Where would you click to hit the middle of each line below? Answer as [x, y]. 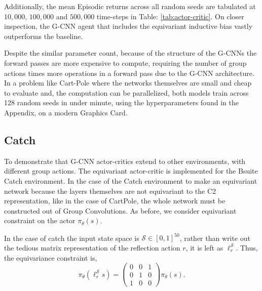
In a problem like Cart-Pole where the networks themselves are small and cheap [128, 83]
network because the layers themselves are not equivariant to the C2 [110, 191]
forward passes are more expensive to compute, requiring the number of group [125, 63]
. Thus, [247, 247]
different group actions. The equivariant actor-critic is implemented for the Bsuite [131, 171]
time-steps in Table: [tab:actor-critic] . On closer [170, 16]
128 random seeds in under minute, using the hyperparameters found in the [121, 102]
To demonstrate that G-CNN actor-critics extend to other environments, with [125, 161]
